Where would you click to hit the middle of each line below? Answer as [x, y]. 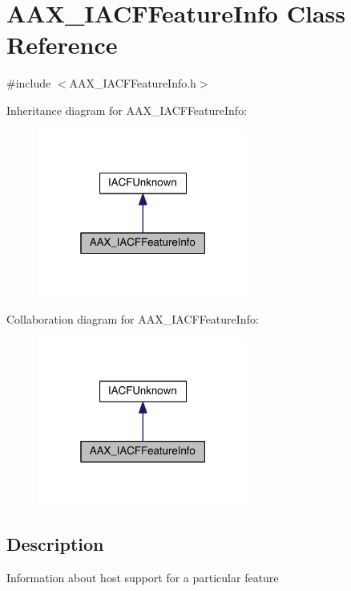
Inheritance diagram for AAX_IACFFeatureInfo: [127, 110]
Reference [62, 45]
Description [55, 543]
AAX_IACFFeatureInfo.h [133, 83]
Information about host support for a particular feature [143, 577]
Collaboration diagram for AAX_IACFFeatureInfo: [133, 318]
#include [29, 83]
